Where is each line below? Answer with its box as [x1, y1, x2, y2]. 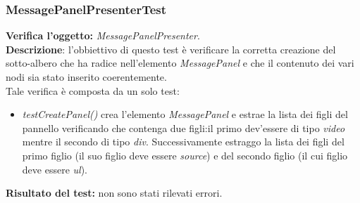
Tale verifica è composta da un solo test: [6, 83, 180, 98]
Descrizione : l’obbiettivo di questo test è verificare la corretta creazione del [6, 41, 336, 56]
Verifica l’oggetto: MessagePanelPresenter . [6, 28, 200, 43]
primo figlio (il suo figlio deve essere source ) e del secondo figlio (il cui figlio [22, 148, 348, 162]
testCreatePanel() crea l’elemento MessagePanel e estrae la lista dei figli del [22, 107, 348, 122]
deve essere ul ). [22, 162, 87, 176]
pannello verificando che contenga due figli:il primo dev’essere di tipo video [22, 120, 345, 135]
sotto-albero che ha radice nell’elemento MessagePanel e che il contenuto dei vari [6, 55, 354, 70]
